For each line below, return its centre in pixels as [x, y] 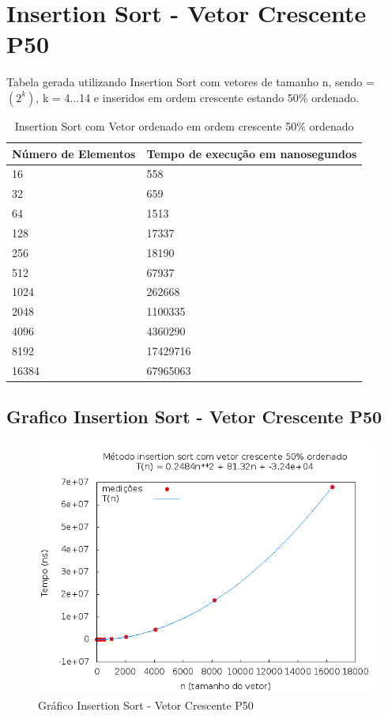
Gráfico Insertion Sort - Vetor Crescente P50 [146, 705]
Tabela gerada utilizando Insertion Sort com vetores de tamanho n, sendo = [190, 82]
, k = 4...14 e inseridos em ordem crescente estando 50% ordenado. [198, 97]
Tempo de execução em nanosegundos [252, 153]
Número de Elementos [74, 153]
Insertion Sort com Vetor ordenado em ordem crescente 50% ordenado [184, 125]
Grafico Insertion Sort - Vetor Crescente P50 [194, 417]
